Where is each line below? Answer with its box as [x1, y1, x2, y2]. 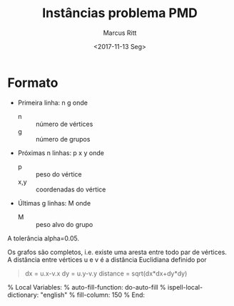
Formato [7, 75, 58, 90]
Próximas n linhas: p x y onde [17, 148, 105, 157]
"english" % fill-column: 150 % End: [40, 290, 145, 299]
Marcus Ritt [103, 28, 137, 37]
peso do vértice [35, 169, 82, 179]
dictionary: [7, 290, 39, 299]
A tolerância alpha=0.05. [7, 233, 80, 243]
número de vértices [35, 120, 93, 128]
